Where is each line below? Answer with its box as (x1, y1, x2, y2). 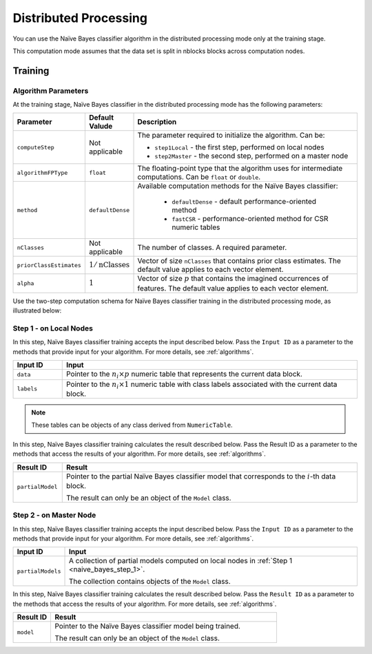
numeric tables (172, 222, 220, 232)
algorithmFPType (17, 169, 68, 176)
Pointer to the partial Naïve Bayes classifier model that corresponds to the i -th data (65, 472, 336, 481)
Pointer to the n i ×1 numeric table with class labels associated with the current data (65, 379, 338, 390)
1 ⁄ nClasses (88, 260, 130, 270)
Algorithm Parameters (12, 86, 89, 96)
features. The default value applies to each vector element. (137, 283, 329, 293)
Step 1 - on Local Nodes (12, 324, 93, 333)
